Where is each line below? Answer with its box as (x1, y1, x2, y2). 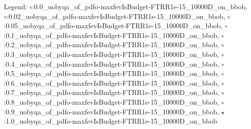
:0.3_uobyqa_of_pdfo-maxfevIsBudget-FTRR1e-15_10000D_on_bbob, (4, 49, 219, 59)
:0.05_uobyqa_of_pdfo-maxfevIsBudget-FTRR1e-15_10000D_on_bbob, (4, 20, 223, 31)
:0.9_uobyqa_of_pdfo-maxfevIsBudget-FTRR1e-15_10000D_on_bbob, (4, 106, 219, 116)
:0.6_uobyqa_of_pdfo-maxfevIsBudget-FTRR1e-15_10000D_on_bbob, (4, 77, 219, 88)
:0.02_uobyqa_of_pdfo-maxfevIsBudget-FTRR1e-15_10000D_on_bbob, (6, 11, 225, 21)
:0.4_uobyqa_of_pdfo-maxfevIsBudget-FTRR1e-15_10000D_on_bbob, (4, 58, 219, 69)
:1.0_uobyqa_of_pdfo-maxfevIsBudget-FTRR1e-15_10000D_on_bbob (4, 116, 217, 126)
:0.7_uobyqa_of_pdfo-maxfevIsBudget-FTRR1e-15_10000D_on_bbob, (4, 87, 219, 97)
